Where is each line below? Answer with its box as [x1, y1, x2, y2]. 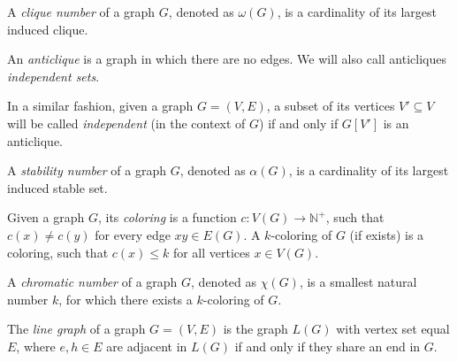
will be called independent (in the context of [7, 113, 246, 132]
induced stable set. [7, 178, 108, 196]
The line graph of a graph [7, 320, 146, 338]
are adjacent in [106, 336, 187, 355]
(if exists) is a [349, 225, 424, 243]
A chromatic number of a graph [7, 273, 178, 291]
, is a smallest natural [299, 273, 417, 291]
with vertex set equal [336, 320, 450, 338]
